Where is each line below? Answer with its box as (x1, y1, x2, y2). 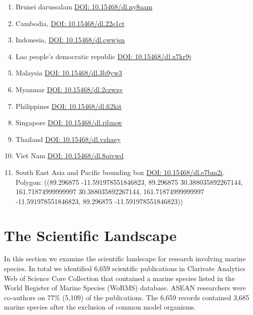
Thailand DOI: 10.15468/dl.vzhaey (15, 134, 121, 144)
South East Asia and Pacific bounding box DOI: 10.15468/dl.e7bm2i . (15, 167, 224, 177)
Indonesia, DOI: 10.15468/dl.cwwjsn (15, 35, 125, 45)
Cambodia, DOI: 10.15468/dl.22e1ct (15, 18, 125, 28)
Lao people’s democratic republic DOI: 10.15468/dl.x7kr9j (15, 51, 191, 61)
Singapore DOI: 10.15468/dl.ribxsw (15, 117, 122, 128)
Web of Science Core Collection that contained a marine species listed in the (4, 273, 235, 283)
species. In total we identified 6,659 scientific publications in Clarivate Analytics (4, 263, 246, 274)
